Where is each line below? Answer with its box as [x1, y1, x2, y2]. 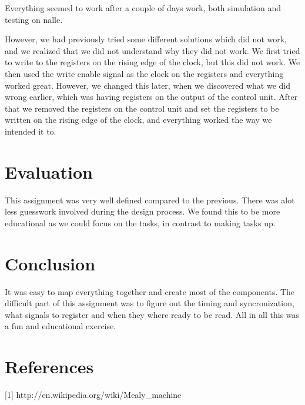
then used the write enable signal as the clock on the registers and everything [5, 67, 284, 79]
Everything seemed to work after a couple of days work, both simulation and [5, 2, 281, 14]
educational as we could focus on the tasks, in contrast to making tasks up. [5, 216, 276, 229]
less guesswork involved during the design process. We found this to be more [5, 205, 280, 217]
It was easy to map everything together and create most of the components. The [5, 285, 295, 297]
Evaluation [5, 159, 93, 183]
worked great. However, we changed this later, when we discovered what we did [5, 79, 290, 91]
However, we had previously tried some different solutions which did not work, [5, 33, 287, 45]
